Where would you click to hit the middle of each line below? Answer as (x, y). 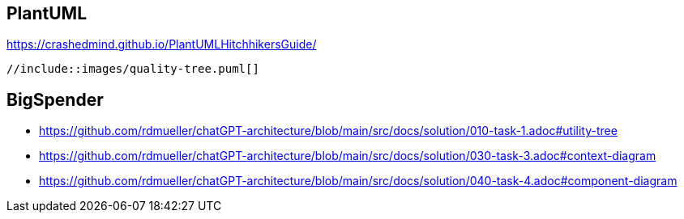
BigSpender (55, 99)
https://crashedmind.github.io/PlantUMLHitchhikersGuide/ (162, 44)
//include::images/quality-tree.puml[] (133, 69)
